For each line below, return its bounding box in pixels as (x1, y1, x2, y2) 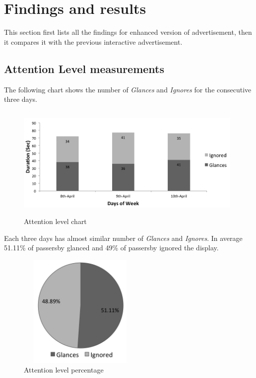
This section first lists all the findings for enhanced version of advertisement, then (4, 27, 252, 37)
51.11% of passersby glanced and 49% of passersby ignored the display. (4, 242, 219, 253)
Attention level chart (24, 216, 87, 227)
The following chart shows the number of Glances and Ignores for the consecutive (4, 84, 252, 94)
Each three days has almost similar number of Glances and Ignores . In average (4, 232, 243, 243)
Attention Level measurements (4, 61, 165, 76)
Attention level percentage (24, 365, 104, 375)
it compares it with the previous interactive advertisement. (4, 36, 183, 47)
